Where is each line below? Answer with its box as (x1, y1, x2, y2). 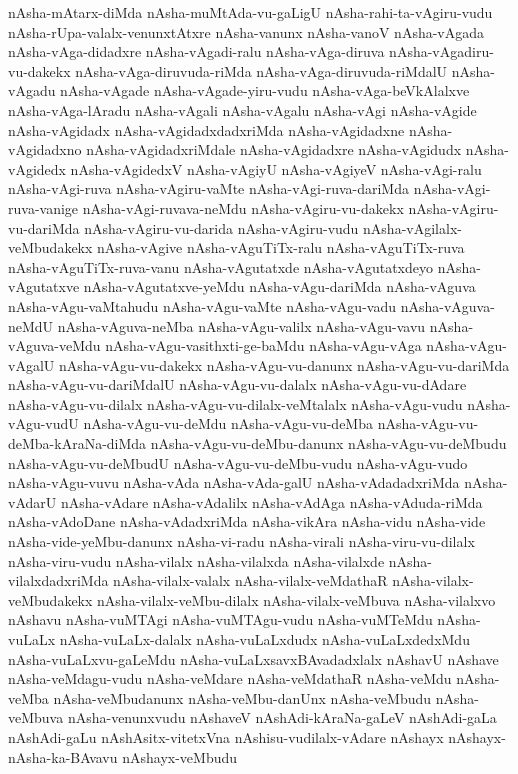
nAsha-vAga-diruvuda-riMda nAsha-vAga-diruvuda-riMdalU (75, 60, 448, 81)
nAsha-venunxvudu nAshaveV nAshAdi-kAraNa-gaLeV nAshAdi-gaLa (67, 707, 497, 728)
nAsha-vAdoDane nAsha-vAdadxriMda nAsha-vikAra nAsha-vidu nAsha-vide (8, 511, 486, 532)
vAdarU (8, 491, 57, 512)
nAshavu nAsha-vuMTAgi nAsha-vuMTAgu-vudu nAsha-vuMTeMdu (8, 609, 433, 630)
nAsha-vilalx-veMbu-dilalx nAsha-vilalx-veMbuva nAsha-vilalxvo (97, 589, 496, 610)
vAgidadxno (8, 139, 82, 160)
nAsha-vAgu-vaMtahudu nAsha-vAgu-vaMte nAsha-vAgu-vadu (8, 295, 396, 316)
